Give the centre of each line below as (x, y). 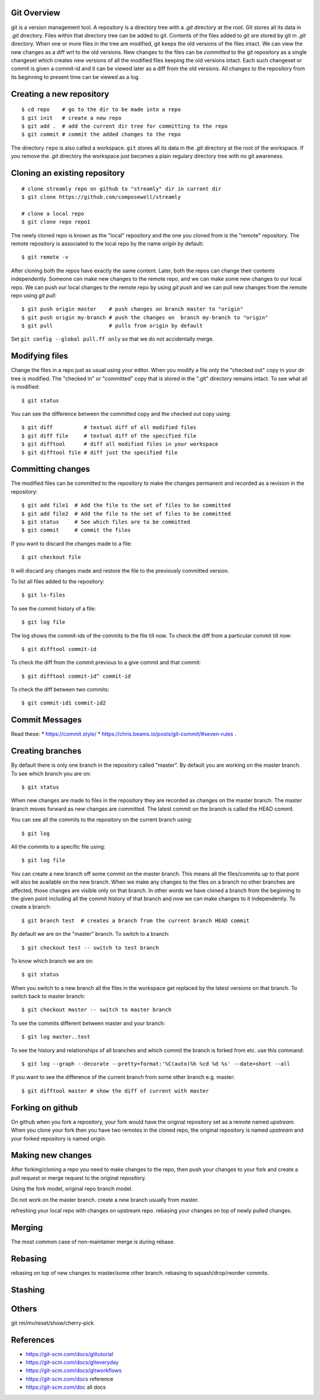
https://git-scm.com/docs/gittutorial (70, 1354)
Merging (27, 1228)
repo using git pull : (34, 295)
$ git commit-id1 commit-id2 (64, 703)
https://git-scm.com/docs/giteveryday (72, 1362)
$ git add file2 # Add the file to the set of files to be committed (126, 514)
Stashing (28, 1290)
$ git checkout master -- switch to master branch (97, 1010)
